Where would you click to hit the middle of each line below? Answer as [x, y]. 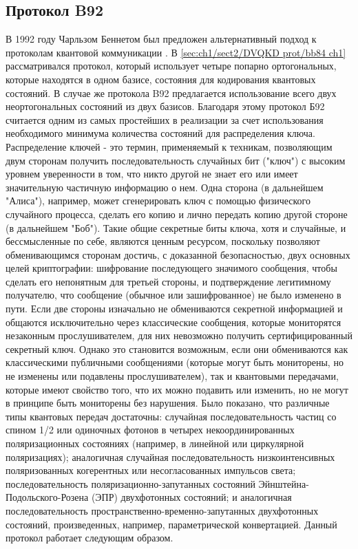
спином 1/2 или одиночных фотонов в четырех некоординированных [150, 430]
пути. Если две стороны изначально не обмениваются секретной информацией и [174, 309]
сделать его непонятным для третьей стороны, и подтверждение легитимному [168, 281]
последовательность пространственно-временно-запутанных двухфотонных [162, 510]
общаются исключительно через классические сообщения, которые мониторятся [173, 322]
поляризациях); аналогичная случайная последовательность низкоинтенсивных [170, 456]
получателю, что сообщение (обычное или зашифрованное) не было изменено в [173, 295]
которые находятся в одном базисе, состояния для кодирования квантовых [161, 79]
